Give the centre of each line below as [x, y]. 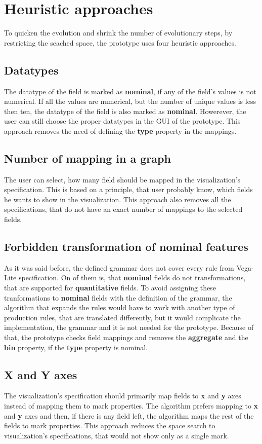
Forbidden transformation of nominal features [126, 247]
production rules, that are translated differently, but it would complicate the [122, 317]
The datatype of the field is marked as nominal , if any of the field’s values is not [130, 91]
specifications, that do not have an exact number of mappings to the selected [123, 209]
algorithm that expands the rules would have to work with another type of [120, 307]
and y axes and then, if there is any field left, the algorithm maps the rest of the [129, 415]
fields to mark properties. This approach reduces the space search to [110, 425]
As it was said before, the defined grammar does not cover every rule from [119, 267]
